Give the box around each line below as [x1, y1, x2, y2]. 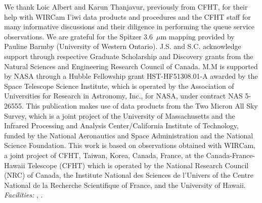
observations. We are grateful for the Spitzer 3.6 [4, 31, 153, 41]
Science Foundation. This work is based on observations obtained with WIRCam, [4, 140, 256, 150]
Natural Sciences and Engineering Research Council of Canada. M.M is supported [4, 61, 258, 71]
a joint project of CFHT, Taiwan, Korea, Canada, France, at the [4, 149, 204, 160]
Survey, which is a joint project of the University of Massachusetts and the [4, 110, 235, 121]
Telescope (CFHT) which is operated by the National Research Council [27, 160, 249, 170]
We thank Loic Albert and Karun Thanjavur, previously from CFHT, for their [4, 2, 248, 12]
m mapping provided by [160, 31, 235, 41]
